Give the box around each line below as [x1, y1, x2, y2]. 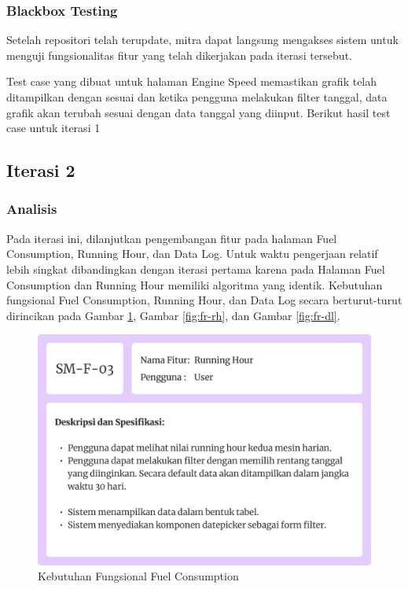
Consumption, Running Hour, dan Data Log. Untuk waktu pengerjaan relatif [6, 245, 378, 262]
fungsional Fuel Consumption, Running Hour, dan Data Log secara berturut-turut [6, 292, 402, 308]
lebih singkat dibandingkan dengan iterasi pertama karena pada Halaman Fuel [6, 260, 385, 277]
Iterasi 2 [6, 158, 75, 182]
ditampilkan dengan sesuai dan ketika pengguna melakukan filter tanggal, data [6, 89, 388, 105]
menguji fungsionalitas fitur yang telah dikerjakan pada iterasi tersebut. [6, 46, 352, 63]
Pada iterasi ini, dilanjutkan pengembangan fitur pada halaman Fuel [6, 230, 337, 246]
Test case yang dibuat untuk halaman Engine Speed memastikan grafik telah [6, 73, 377, 90]
